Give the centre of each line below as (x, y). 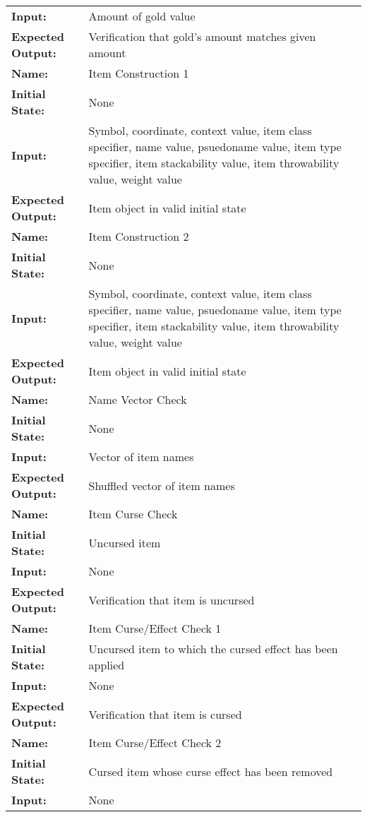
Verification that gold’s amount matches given (202, 36)
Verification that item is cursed (165, 714)
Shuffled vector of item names (162, 485)
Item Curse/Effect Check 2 (155, 743)
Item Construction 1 (139, 73)
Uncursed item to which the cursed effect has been (213, 649)
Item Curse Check (133, 514)
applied (107, 665)
